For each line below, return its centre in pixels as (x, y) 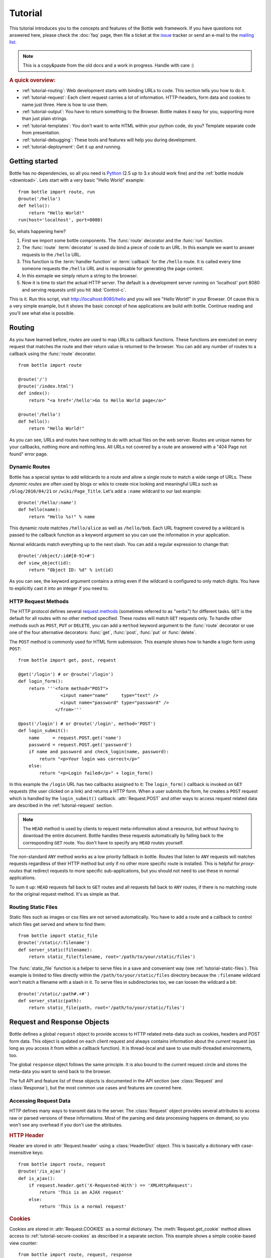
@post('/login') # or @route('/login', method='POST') (87, 724)
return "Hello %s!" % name (62, 517)
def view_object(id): (45, 563)
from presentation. (41, 133)
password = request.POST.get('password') (80, 744)
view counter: (23, 1243)
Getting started (34, 161)
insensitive (20, 1153)
